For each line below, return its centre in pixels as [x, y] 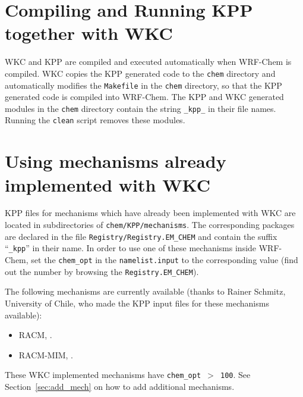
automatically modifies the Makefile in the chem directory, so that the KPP [143, 85]
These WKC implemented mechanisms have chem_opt [103, 375]
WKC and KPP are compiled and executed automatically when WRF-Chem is [148, 62]
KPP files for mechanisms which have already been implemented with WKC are [150, 213]
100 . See [236, 375]
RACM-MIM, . [46, 354]
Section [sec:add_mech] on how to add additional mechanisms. [120, 386]
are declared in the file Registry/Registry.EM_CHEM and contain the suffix [141, 236]
